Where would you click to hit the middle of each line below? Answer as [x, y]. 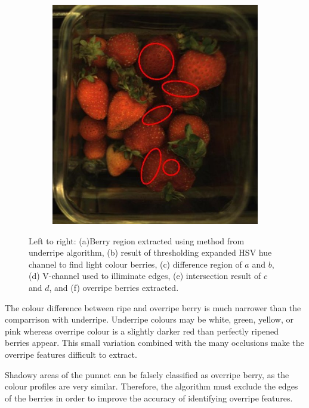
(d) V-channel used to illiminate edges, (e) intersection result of [145, 276]
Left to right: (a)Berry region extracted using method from [137, 240]
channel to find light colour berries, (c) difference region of [135, 264]
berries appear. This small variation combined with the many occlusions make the [154, 343]
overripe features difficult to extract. [71, 354]
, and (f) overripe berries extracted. [114, 287]
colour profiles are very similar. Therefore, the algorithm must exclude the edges [152, 386]
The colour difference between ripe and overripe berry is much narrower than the [153, 307]
